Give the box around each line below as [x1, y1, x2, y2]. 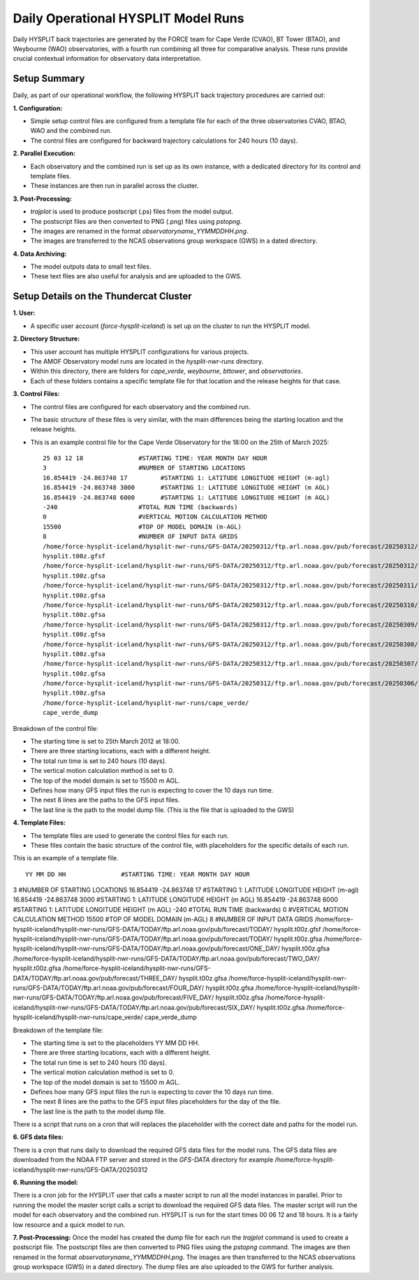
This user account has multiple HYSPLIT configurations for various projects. [30, 347, 249, 356]
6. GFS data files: [13, 1133, 64, 1142]
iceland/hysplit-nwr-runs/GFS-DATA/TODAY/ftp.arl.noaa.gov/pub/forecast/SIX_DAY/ [13, 1003, 256, 1011]
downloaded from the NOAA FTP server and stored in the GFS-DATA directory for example [13, 1155, 274, 1164]
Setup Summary [13, 73, 85, 85]
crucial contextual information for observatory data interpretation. [13, 55, 202, 63]
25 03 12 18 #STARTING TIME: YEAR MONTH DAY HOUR [43, 455, 268, 462]
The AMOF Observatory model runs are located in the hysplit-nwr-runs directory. [30, 357, 264, 365]
